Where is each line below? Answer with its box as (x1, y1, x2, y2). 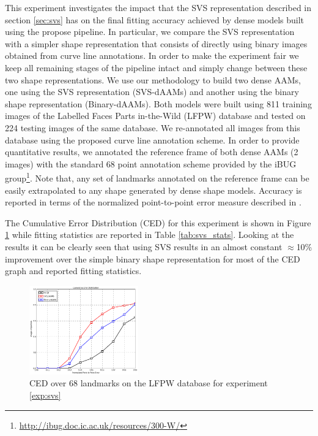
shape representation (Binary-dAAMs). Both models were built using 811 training (5, 97, 312, 110)
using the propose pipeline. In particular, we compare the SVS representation (5, 25, 295, 38)
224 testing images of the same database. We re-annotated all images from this (5, 121, 300, 134)
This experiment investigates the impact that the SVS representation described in (5, 1, 312, 13)
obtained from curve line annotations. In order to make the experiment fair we (5, 49, 299, 62)
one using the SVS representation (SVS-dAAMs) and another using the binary (5, 85, 299, 98)
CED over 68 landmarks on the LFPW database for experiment (29, 377, 268, 389)
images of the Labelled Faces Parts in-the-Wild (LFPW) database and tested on (5, 109, 306, 122)
